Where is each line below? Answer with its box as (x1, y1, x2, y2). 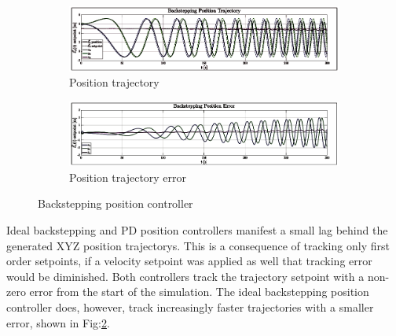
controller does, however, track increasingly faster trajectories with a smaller (6, 299, 374, 316)
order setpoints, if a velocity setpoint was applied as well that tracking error (6, 253, 372, 269)
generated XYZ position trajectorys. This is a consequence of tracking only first (6, 237, 390, 253)
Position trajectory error (69, 168, 187, 185)
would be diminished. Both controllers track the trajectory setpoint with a (6, 268, 365, 284)
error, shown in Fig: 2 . (6, 314, 110, 330)
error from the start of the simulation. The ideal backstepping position (29, 283, 369, 300)
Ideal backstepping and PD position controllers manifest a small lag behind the (6, 222, 388, 238)
